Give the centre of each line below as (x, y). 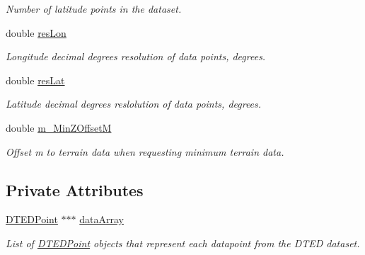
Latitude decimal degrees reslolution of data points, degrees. (134, 104)
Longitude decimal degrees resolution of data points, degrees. (136, 56)
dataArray (102, 219)
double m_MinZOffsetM (59, 127)
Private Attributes (75, 189)
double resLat (35, 80)
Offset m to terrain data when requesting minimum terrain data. (145, 151)
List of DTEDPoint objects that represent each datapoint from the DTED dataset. (183, 243)
